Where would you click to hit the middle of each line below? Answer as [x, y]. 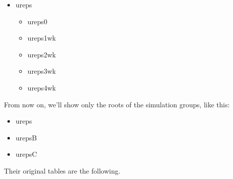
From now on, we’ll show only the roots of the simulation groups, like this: [117, 104]
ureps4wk [42, 87]
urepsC [26, 154]
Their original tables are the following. [62, 170]
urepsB [26, 137]
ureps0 [37, 21]
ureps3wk [42, 71]
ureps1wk [42, 38]
